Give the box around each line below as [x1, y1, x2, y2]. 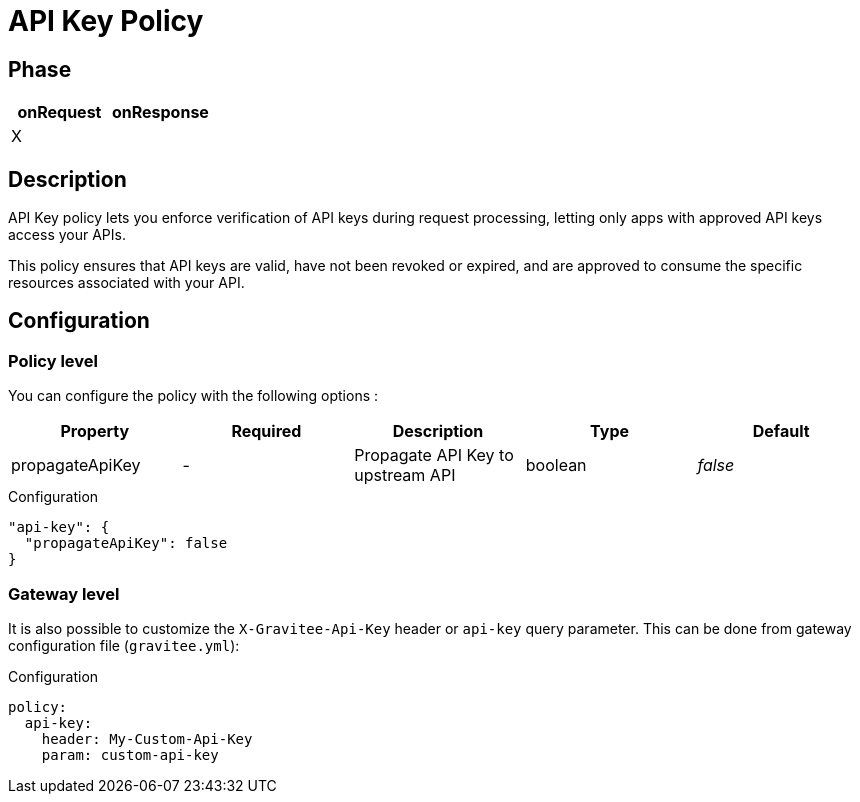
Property [60, 421, 130, 442]
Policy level [8, 350, 98, 371]
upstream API [354, 465, 456, 486]
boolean [525, 455, 587, 476]
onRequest [17, 102, 102, 123]
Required [231, 421, 302, 442]
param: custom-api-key [41, 746, 219, 763]
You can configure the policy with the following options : [8, 387, 379, 405]
